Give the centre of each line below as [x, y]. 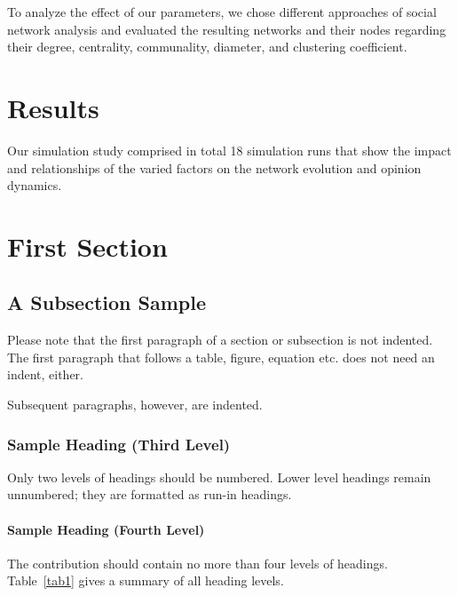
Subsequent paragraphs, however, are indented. [135, 405]
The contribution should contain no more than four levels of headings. [197, 563]
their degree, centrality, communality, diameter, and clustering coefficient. [207, 47]
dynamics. [35, 185]
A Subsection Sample [107, 302]
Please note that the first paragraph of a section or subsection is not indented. [220, 340]
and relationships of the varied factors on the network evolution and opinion [214, 167]
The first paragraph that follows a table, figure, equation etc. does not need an [221, 357]
